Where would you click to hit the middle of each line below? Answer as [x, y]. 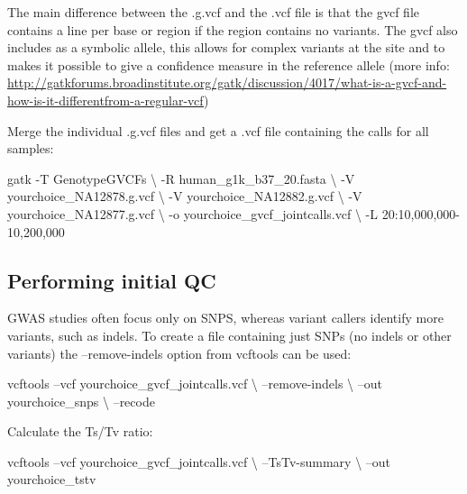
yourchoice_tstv [52, 479]
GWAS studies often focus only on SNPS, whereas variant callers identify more [225, 318]
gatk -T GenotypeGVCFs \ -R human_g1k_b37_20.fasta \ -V [181, 178]
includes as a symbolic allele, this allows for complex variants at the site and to [226, 47]
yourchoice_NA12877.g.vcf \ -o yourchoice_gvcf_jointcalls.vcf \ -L [192, 213]
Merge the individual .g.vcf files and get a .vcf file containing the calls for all [218, 130]
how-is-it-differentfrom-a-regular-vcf [106, 100]
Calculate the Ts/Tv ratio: [80, 431]
